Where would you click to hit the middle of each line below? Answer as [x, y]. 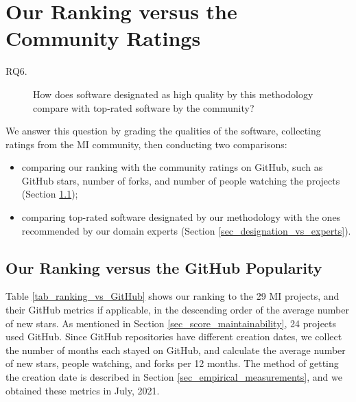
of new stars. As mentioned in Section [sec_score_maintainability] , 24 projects [171, 323]
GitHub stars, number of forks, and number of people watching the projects [181, 180]
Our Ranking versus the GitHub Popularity [164, 267]
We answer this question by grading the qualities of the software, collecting [163, 131]
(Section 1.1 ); [50, 194]
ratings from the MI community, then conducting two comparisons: [146, 144]
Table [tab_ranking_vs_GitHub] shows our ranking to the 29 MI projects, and [173, 296]
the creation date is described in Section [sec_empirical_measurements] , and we [174, 377]
